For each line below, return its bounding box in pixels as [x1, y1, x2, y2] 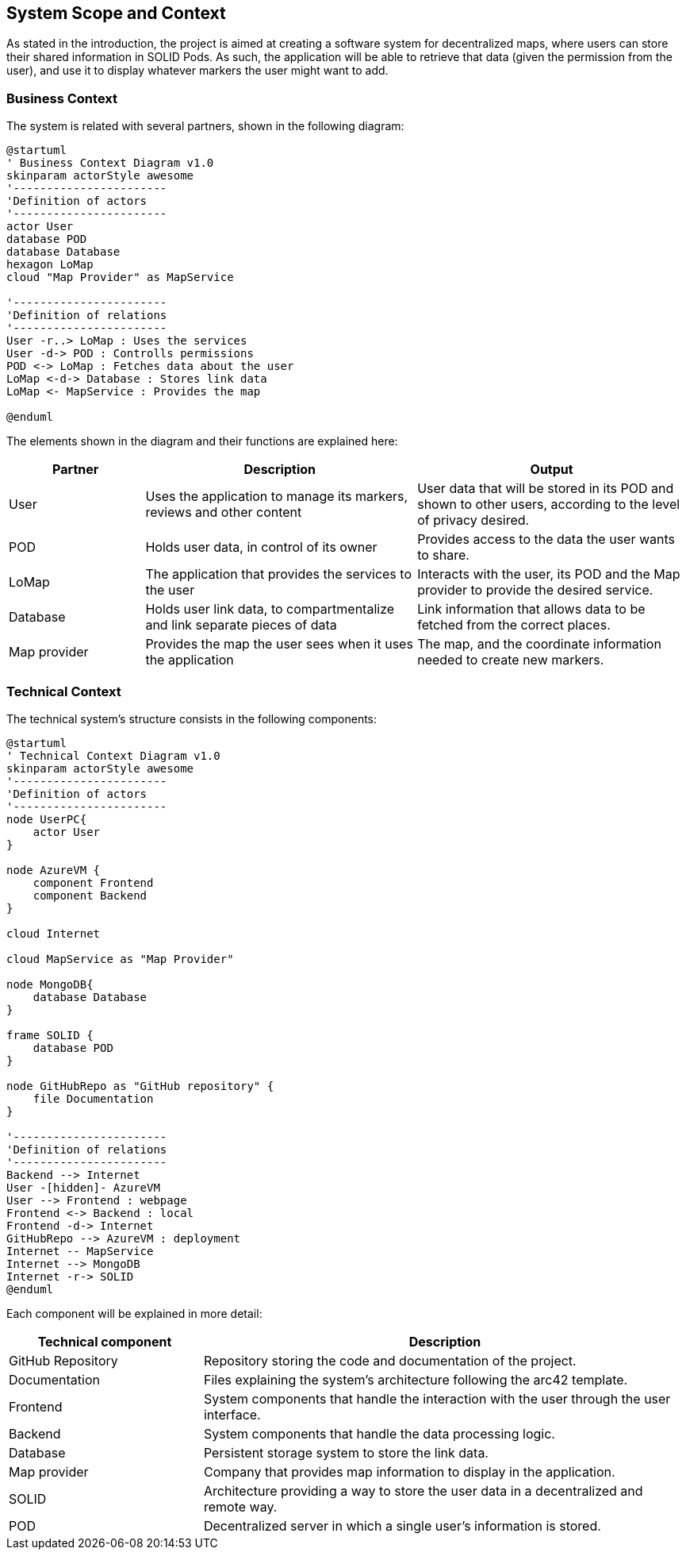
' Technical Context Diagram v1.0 [6, 749, 220, 762]
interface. [203, 1406, 261, 1423]
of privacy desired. [417, 512, 530, 529]
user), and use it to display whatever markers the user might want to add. [6, 64, 389, 78]
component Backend [33, 888, 148, 902]
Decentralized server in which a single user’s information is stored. [203, 1517, 601, 1534]
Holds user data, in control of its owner [145, 539, 377, 556]
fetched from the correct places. [417, 617, 611, 634]
